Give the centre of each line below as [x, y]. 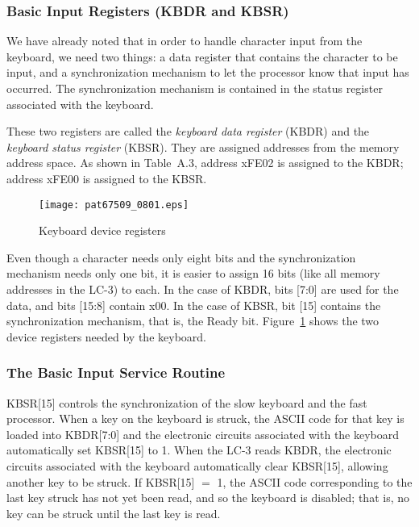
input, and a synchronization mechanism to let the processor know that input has [208, 72]
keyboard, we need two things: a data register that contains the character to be [202, 56]
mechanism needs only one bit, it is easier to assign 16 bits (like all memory [193, 273]
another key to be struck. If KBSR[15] [101, 481]
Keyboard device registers [102, 230]
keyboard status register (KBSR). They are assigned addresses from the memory [203, 146]
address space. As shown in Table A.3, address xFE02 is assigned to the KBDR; [205, 163]
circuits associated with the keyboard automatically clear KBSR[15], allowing [197, 465]
